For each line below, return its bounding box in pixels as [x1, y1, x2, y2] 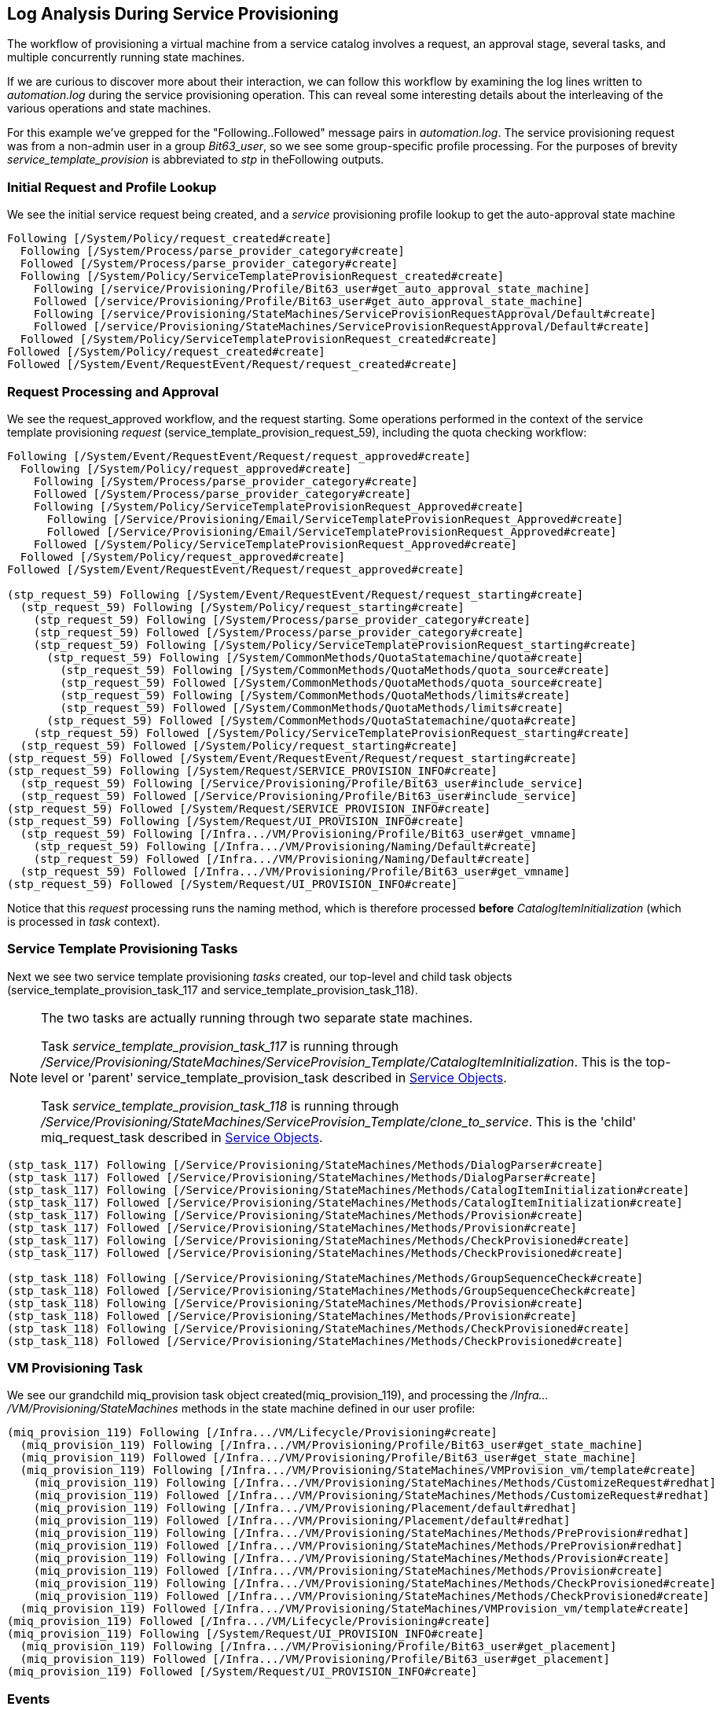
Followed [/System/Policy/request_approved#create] [20, 550, 345, 563]
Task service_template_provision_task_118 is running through [41, 1097, 399, 1114]
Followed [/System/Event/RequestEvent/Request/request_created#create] [7, 358, 458, 371]
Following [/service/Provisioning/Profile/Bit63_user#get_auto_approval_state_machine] [33, 282, 590, 296]
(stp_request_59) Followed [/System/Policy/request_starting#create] [20, 739, 458, 752]
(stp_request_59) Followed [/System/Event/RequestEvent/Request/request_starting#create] [7, 751, 577, 765]
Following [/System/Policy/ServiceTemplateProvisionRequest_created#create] [20, 270, 505, 283]
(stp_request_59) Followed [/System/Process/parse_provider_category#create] [33, 625, 524, 639]
